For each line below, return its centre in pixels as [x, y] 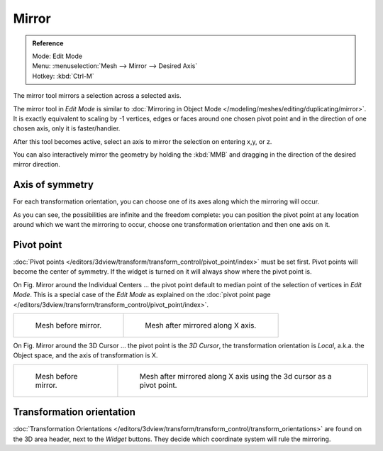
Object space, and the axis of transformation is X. [85, 355]
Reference [48, 43]
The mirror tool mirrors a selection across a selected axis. [97, 96]
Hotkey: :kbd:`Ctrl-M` [63, 76]
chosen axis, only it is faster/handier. [67, 128]
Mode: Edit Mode [57, 56]
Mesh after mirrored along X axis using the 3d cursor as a [235, 376]
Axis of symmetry [53, 185]
